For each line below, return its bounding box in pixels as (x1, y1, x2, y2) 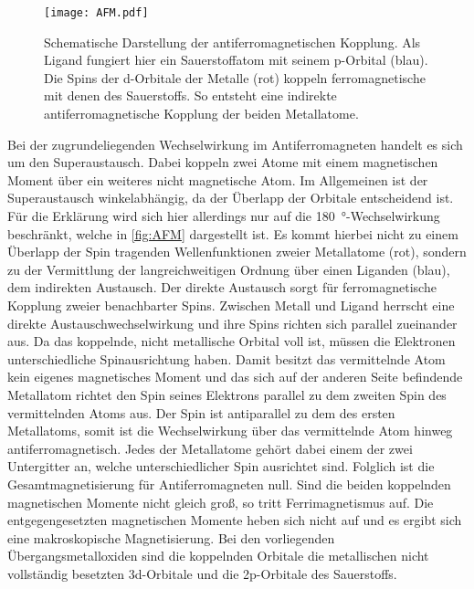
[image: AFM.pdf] (44, 6, 149, 19)
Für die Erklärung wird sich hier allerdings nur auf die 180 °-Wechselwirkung (7, 206, 440, 225)
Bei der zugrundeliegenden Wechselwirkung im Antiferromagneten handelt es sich (7, 134, 463, 153)
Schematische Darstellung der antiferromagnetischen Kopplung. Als (44, 32, 421, 51)
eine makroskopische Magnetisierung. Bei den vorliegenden (7, 528, 335, 547)
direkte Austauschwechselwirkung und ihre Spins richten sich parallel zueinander (7, 313, 458, 332)
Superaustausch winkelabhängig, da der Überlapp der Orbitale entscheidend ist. (7, 188, 454, 207)
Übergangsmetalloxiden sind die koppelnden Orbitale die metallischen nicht (7, 546, 429, 565)
